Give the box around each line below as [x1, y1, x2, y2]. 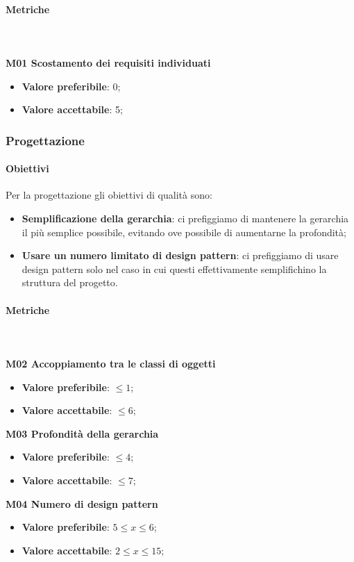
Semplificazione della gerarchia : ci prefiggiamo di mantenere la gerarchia [22, 211, 349, 225]
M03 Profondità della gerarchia [6, 426, 159, 440]
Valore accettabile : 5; [22, 102, 123, 117]
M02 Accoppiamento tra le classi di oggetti [6, 356, 216, 370]
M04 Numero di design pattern [6, 496, 158, 511]
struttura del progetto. [22, 275, 118, 290]
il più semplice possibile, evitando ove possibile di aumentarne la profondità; [22, 224, 346, 239]
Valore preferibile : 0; [22, 78, 121, 93]
